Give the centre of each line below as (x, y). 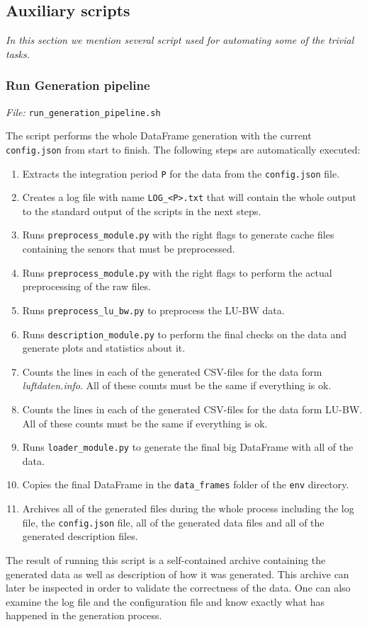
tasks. (18, 53)
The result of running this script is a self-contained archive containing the (166, 559)
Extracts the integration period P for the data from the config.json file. (181, 173)
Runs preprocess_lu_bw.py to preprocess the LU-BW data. (153, 310)
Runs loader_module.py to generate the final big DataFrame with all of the (188, 447)
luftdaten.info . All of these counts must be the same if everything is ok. (177, 385)
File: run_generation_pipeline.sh (83, 111)
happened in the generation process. (84, 615)
